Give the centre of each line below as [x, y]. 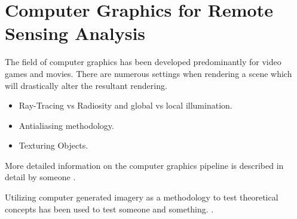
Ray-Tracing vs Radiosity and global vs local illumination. [125, 105]
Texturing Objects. [53, 145]
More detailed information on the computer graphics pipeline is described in [144, 165]
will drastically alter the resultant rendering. [86, 85]
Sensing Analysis [75, 33]
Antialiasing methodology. [66, 125]
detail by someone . [40, 177]
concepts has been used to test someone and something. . [109, 209]
